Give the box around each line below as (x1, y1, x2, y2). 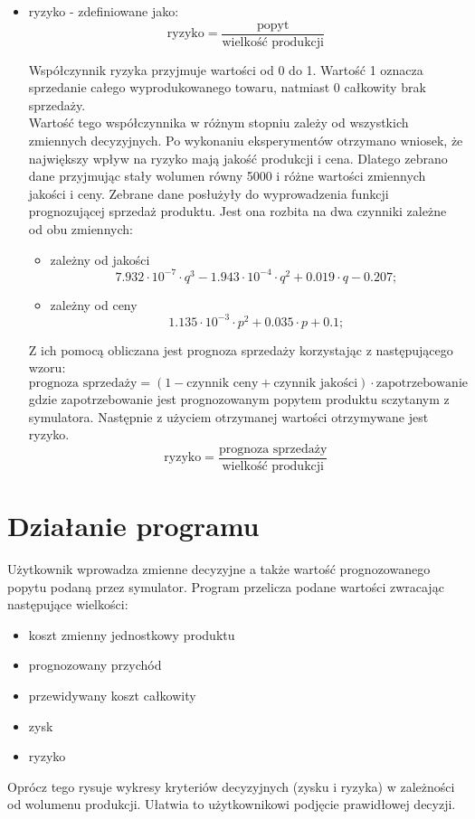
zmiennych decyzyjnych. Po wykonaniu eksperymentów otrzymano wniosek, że (28, 131, 463, 150)
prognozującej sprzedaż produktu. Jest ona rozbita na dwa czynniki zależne (28, 202, 447, 221)
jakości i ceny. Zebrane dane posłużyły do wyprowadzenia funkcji (28, 184, 389, 202)
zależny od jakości (50, 249, 150, 268)
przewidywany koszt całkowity (28, 685, 196, 704)
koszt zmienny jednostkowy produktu (28, 625, 235, 644)
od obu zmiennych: (28, 220, 133, 238)
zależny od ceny (50, 295, 138, 314)
